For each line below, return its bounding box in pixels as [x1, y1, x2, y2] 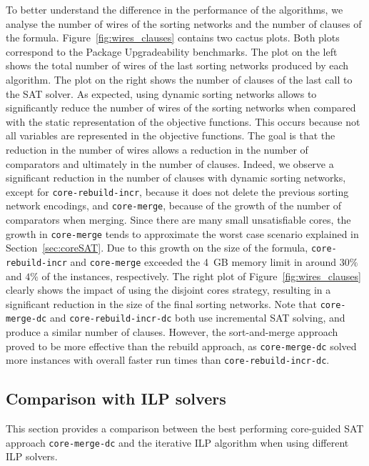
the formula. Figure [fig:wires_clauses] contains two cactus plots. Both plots [6, 30, 340, 45]
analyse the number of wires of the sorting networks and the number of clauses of [6, 16, 362, 31]
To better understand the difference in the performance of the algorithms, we [6, 2, 343, 16]
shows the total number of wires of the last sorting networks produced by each [6, 58, 349, 73]
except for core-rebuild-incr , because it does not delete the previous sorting [6, 184, 349, 199]
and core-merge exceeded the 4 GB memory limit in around [70, 254, 337, 269]
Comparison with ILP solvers [6, 387, 226, 410]
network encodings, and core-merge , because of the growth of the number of [6, 198, 342, 213]
